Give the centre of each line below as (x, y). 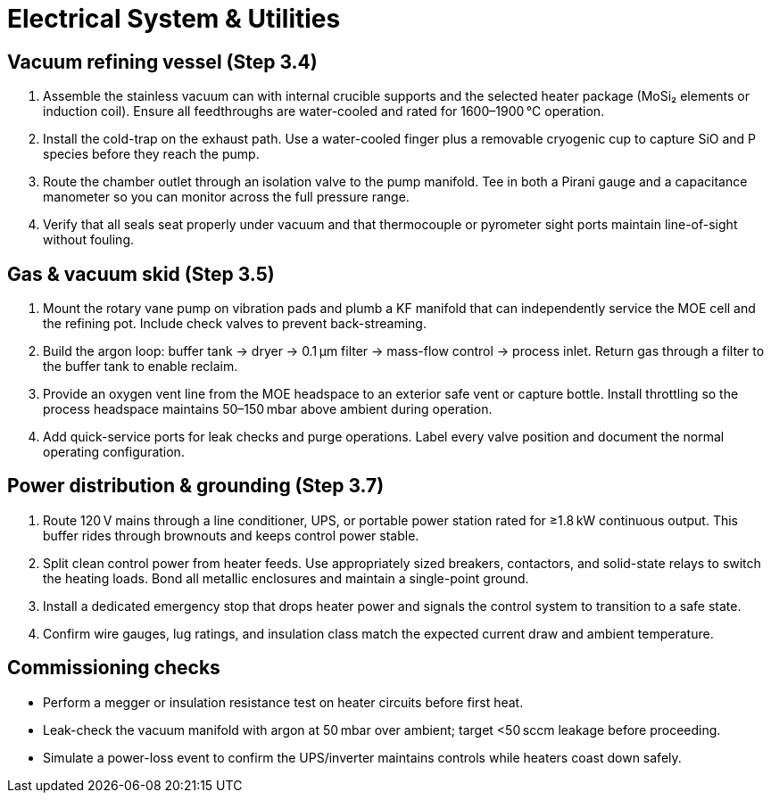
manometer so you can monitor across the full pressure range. (226, 197)
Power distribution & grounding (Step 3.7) (196, 486)
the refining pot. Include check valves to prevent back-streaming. (235, 324)
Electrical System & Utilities (174, 19)
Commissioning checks (114, 668)
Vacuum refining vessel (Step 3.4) (162, 62)
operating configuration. (114, 452)
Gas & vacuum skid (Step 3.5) (141, 274)
